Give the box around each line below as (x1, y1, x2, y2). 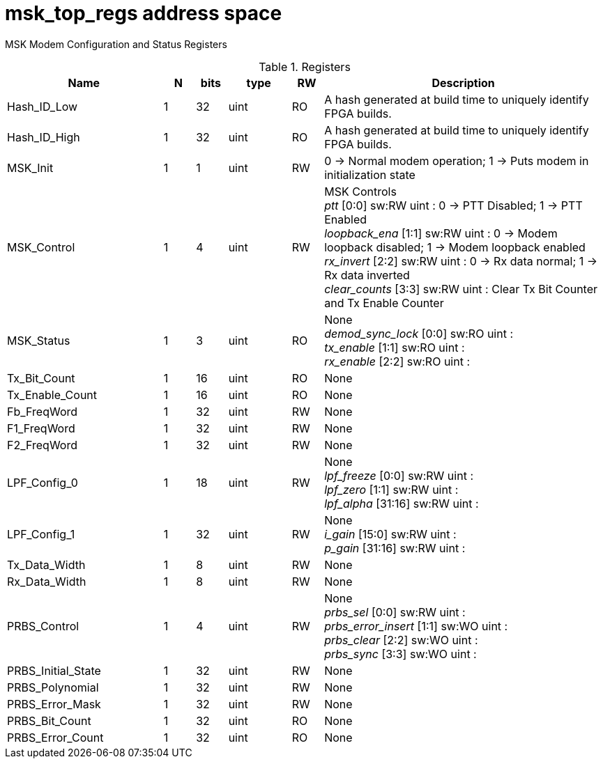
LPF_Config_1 (7, 527, 75, 541)
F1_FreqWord (7, 421, 75, 435)
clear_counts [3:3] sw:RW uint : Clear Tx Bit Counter (324, 281, 598, 296)
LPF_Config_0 (7, 475, 78, 490)
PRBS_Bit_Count (7, 713, 91, 728)
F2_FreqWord (7, 437, 77, 452)
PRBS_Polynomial (7, 680, 99, 694)
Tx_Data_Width (7, 557, 86, 572)
